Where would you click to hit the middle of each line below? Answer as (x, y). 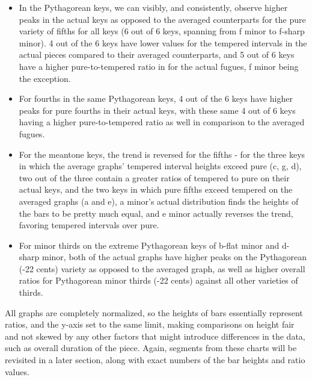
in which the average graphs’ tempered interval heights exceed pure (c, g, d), (160, 166)
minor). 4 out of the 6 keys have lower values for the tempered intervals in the (163, 42)
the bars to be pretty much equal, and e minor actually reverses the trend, (156, 213)
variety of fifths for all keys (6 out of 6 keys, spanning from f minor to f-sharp (162, 31)
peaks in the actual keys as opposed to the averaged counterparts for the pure (162, 19)
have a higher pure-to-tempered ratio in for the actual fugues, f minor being (159, 66)
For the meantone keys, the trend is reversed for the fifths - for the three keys (162, 154)
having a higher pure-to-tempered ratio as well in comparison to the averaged (162, 122)
